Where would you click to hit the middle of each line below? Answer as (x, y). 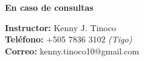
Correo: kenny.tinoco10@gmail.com (72, 51)
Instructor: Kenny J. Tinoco (60, 27)
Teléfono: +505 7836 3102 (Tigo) (69, 39)
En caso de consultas (49, 7)
